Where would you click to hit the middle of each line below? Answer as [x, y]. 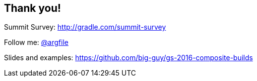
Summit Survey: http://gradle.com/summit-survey [85, 27]
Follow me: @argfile [36, 42]
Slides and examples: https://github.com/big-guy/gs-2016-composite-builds [128, 58]
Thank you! [32, 8]
